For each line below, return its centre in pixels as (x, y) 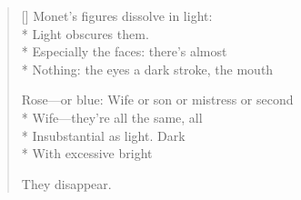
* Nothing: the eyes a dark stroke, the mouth (147, 69)
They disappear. (66, 183)
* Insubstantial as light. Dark (103, 135)
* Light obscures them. (85, 33)
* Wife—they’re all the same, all (112, 117)
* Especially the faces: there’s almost (124, 51)
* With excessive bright (87, 153)
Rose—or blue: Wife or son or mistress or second (157, 100)
